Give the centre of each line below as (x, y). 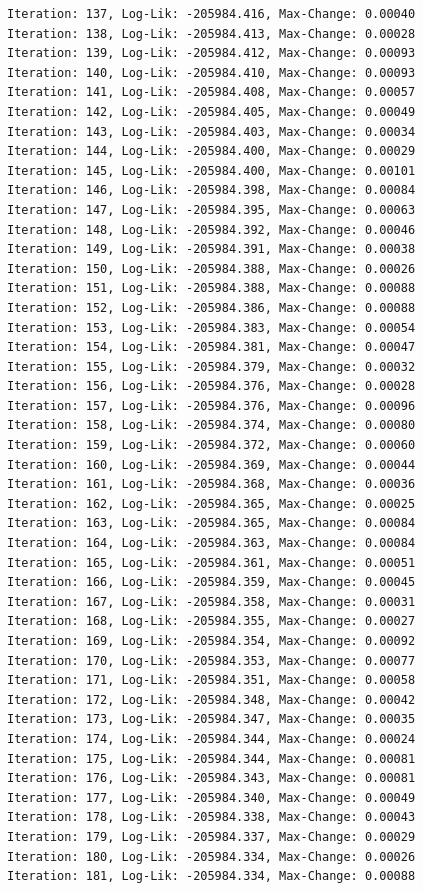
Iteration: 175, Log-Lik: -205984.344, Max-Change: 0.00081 (211, 758)
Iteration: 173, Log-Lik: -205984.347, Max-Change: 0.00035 (211, 719)
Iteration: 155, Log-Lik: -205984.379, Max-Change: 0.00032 (211, 366)
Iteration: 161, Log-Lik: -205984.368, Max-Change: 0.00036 (211, 484)
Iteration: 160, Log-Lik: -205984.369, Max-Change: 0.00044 (211, 464)
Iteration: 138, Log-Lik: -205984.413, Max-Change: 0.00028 (211, 33)
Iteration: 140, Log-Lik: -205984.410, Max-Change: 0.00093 (211, 72)
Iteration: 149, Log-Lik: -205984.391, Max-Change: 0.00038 (211, 249)
